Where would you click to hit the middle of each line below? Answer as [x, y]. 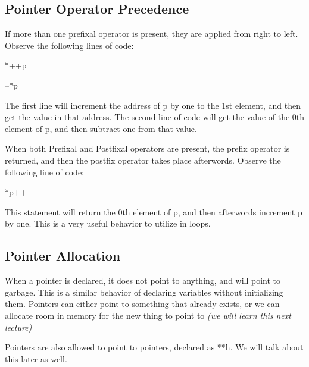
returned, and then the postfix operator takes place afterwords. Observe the [143, 160]
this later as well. [36, 358]
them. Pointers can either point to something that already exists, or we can [142, 304]
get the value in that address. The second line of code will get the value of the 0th [155, 117]
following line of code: [45, 172]
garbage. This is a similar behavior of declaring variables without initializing [144, 292]
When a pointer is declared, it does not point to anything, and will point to [143, 280]
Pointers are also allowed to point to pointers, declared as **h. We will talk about [154, 347]
